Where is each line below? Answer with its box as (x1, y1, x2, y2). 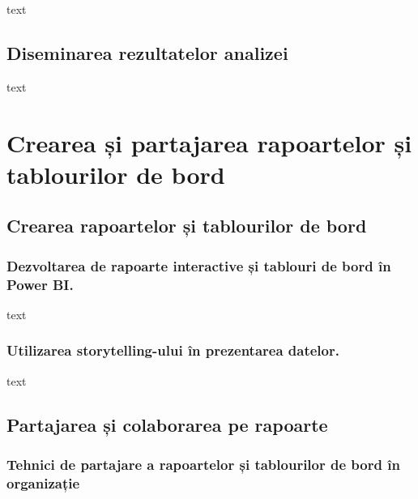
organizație (6, 472, 80, 493)
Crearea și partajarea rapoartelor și (6, 126, 412, 159)
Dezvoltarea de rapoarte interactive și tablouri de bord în (6, 255, 391, 275)
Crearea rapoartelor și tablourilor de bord (6, 213, 367, 238)
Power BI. (6, 274, 74, 294)
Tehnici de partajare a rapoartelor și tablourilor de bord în (6, 454, 400, 474)
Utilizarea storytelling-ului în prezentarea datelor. (6, 340, 339, 360)
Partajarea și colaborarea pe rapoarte (6, 412, 328, 437)
